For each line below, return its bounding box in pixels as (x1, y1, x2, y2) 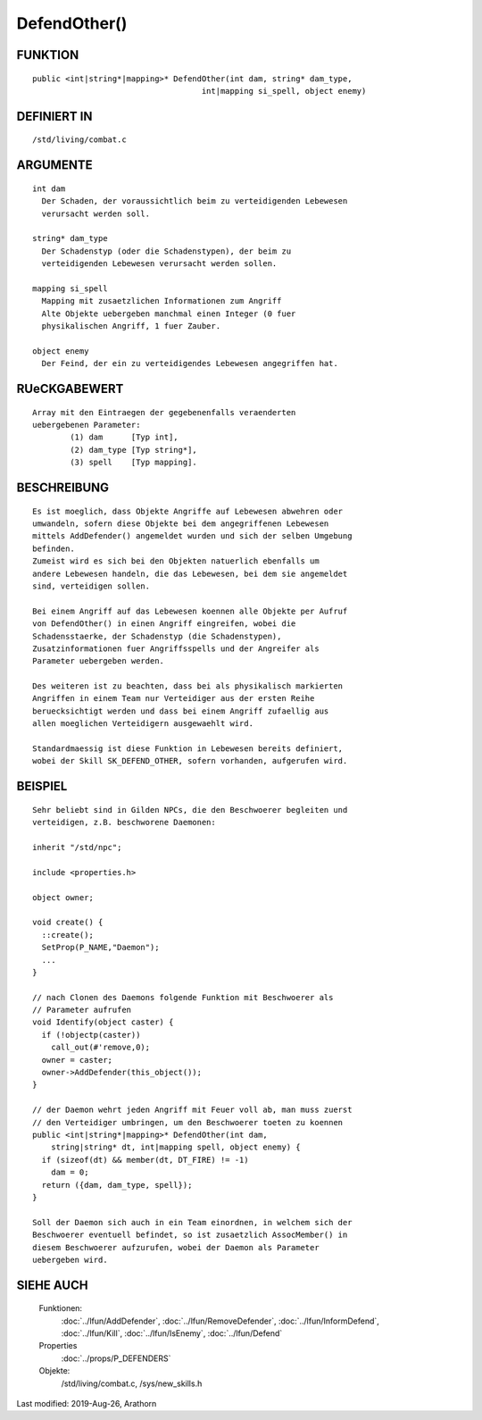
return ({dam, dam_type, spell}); (41, 1180, 193, 1190)
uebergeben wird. (32, 1255, 108, 1265)
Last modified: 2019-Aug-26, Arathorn (16, 1399, 157, 1409)
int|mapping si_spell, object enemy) (201, 86, 367, 96)
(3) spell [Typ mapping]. (70, 457, 198, 468)
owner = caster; (41, 1055, 113, 1065)
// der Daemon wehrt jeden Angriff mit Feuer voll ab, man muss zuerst (32, 1105, 353, 1115)
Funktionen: (38, 1303, 83, 1314)
